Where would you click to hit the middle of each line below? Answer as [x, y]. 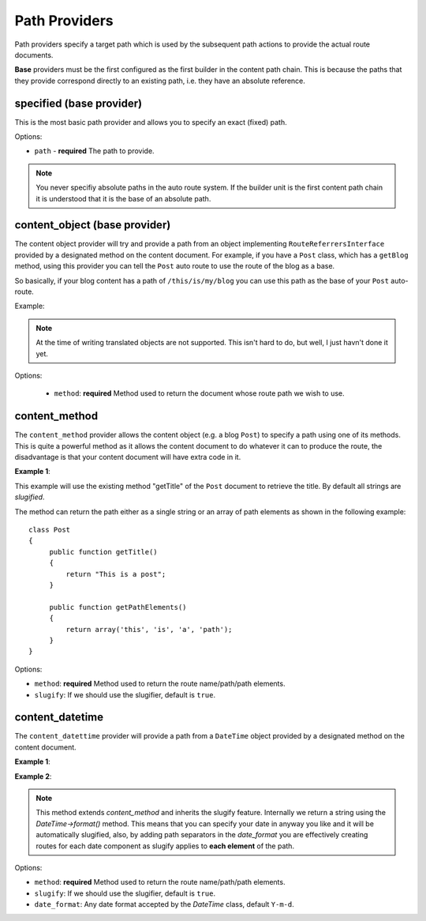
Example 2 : [33, 776]
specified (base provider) [78, 103]
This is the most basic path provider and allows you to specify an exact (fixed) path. [151, 122]
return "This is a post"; [116, 574]
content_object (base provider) [93, 225]
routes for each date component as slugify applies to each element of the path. [165, 846]
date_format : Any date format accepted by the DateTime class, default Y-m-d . [164, 904]
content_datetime [59, 718]
